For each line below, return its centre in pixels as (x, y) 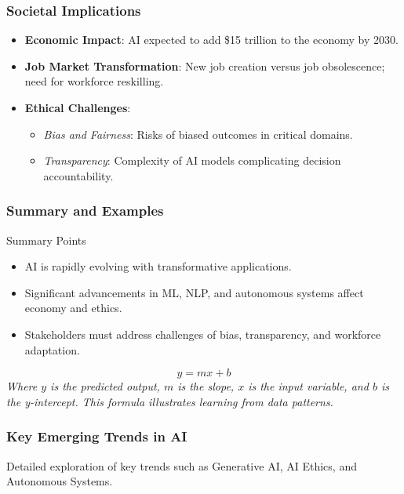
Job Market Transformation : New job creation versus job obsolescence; (205, 65)
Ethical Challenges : (78, 107)
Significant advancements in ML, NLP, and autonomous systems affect (194, 292)
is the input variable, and (308, 386)
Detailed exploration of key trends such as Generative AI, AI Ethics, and (182, 465)
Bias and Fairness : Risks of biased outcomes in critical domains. (198, 134)
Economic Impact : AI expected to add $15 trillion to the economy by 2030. (211, 40)
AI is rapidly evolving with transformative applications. (158, 266)
